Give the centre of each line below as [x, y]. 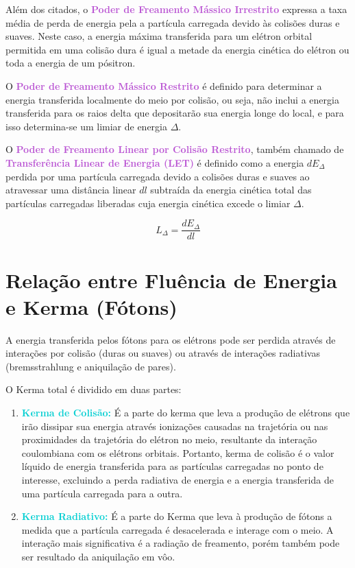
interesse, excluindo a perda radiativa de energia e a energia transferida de [177, 480]
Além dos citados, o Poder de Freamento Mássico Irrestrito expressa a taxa [176, 9]
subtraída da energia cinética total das [231, 190]
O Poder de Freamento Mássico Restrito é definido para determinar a [164, 85]
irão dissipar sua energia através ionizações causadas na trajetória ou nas [175, 426]
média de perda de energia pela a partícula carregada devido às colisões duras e [173, 22]
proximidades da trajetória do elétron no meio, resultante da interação [169, 439]
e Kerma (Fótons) [91, 306]
